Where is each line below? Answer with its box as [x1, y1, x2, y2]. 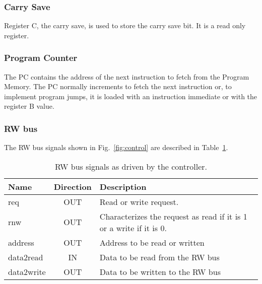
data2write [8, 265, 46, 277]
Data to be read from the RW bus [99, 251, 220, 263]
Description [99, 180, 147, 192]
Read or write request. [99, 195, 179, 207]
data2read [8, 251, 43, 263]
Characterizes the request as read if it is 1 [99, 210, 247, 222]
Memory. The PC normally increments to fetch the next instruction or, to [4, 81, 232, 92]
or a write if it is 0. [99, 222, 167, 234]
